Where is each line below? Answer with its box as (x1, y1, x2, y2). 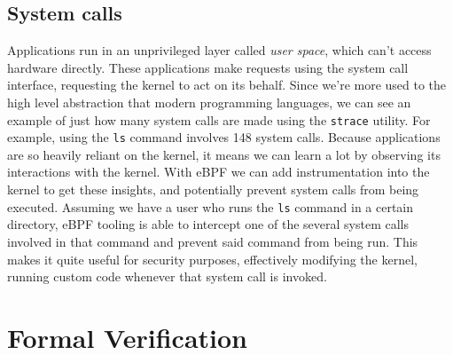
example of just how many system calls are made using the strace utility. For (7, 110, 431, 129)
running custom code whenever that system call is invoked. (7, 267, 327, 286)
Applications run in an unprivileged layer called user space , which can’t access (7, 41, 432, 59)
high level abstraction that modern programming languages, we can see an (7, 92, 411, 111)
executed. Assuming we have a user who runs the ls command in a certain (7, 197, 414, 216)
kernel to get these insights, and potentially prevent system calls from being (7, 180, 419, 199)
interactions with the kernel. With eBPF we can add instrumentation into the (7, 162, 430, 181)
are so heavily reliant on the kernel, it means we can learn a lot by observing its (7, 145, 441, 163)
